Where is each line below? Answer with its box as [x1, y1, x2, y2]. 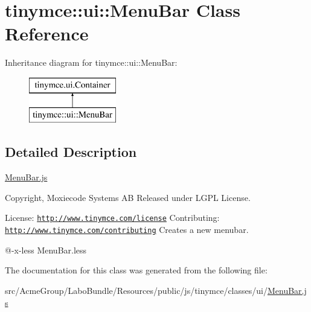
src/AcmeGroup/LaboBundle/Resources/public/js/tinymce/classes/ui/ [5, 284, 268, 296]
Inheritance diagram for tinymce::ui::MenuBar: [5, 56, 178, 69]
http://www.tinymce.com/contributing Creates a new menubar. [5, 223, 249, 236]
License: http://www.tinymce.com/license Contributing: [5, 211, 220, 224]
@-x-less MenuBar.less [5, 243, 87, 256]
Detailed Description [5, 142, 137, 161]
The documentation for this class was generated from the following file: [5, 264, 268, 276]
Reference [5, 21, 89, 46]
